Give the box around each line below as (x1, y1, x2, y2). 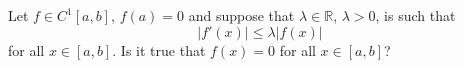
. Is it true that (112, 39, 206, 60)
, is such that (375, 5, 456, 25)
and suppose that (188, 5, 295, 25)
